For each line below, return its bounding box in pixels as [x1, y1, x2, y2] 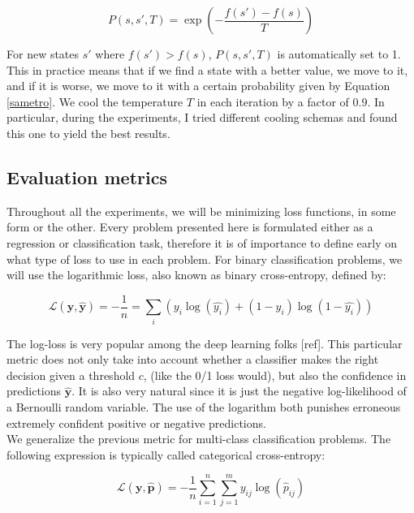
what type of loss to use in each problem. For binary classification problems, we [6, 250, 403, 267]
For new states [6, 45, 80, 62]
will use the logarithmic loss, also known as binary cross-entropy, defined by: [6, 266, 386, 283]
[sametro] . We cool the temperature [6, 93, 183, 110]
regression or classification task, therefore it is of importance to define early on [6, 234, 397, 251]
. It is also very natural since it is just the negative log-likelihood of [71, 382, 407, 399]
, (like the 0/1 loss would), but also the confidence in [143, 366, 407, 383]
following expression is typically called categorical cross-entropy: [6, 446, 326, 463]
